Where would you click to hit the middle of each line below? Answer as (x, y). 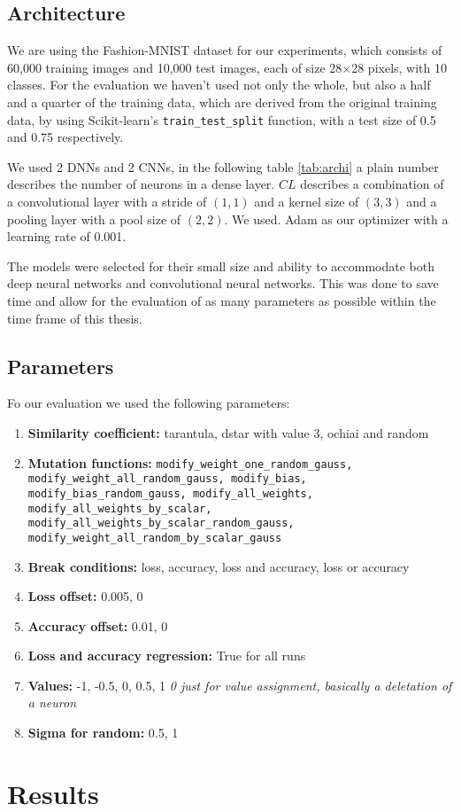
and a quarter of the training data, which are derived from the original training (222, 101)
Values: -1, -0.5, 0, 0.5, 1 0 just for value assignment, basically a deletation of (240, 685)
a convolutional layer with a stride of (107, 202)
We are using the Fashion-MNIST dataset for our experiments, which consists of (225, 50)
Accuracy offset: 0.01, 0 (98, 625)
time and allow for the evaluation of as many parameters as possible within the (222, 300)
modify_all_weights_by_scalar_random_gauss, (161, 523)
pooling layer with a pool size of (94, 219)
